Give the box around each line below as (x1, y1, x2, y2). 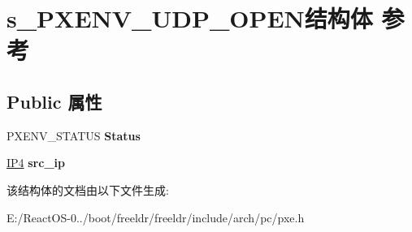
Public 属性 (7, 88, 102, 114)
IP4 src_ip (7, 154, 65, 171)
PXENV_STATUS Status (7, 127, 141, 144)
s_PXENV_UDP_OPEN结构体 (7, 2, 373, 35)
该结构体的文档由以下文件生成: (7, 181, 169, 198)
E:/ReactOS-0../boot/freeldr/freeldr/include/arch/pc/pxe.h (7, 208, 305, 226)
